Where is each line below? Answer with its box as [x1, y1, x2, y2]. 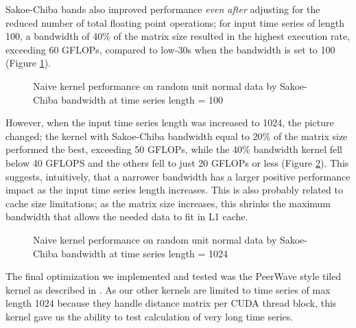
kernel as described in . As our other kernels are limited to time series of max [5, 282, 331, 296]
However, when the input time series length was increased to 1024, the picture [5, 115, 334, 130]
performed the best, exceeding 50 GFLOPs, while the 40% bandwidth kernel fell [5, 142, 342, 156]
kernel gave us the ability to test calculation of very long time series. [5, 309, 294, 323]
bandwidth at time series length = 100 [61, 92, 224, 106]
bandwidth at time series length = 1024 [61, 246, 228, 260]
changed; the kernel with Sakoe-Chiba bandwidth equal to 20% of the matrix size [5, 128, 348, 143]
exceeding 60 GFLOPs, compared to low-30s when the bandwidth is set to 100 [5, 42, 335, 56]
